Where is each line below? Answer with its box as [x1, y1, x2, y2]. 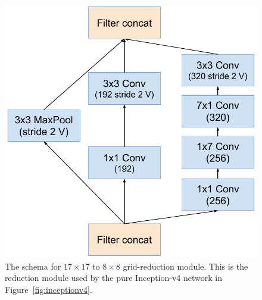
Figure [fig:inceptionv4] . [5, 283, 92, 295]
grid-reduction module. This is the [123, 260, 248, 272]
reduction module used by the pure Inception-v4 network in [5, 271, 222, 284]
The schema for [5, 260, 61, 272]
